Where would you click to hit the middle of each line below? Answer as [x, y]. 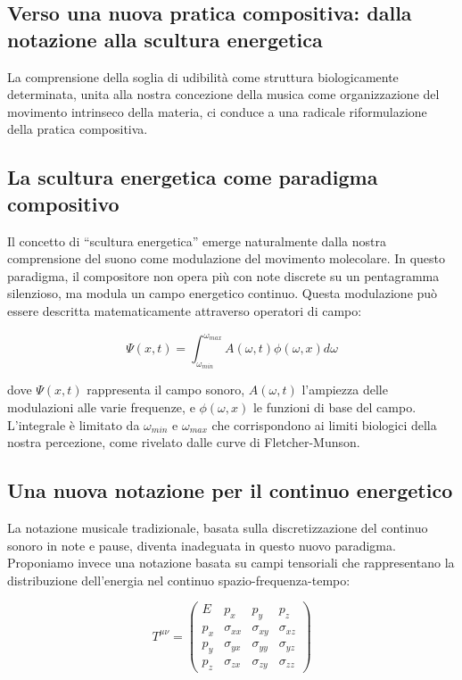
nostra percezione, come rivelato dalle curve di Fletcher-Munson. [184, 442]
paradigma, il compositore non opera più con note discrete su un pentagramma [223, 275]
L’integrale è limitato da [74, 424]
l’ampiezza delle [345, 390]
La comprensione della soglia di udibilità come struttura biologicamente [203, 76]
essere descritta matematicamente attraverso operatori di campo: [185, 310]
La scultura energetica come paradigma [193, 177]
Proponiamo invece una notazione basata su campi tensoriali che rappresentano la [231, 563]
